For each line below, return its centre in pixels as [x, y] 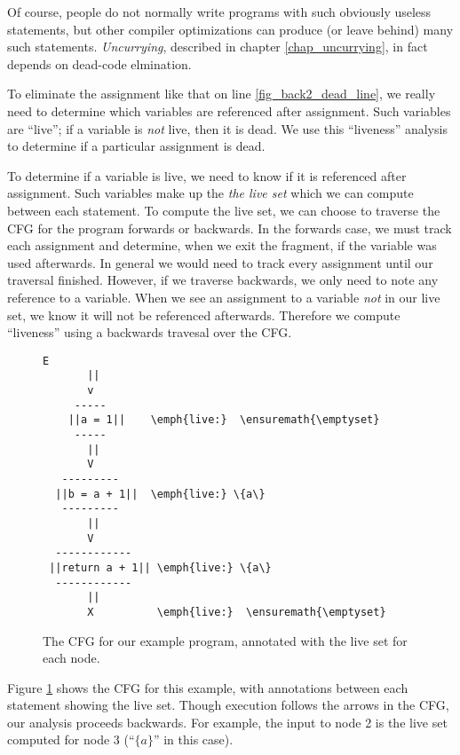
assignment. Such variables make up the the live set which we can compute [210, 193]
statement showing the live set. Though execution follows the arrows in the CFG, [228, 705]
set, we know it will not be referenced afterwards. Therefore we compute [204, 315]
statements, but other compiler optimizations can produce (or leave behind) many [230, 29]
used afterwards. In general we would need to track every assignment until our [220, 262]
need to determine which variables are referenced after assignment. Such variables [229, 110]
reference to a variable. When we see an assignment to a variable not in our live [224, 297]
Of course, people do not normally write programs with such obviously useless [219, 12]
